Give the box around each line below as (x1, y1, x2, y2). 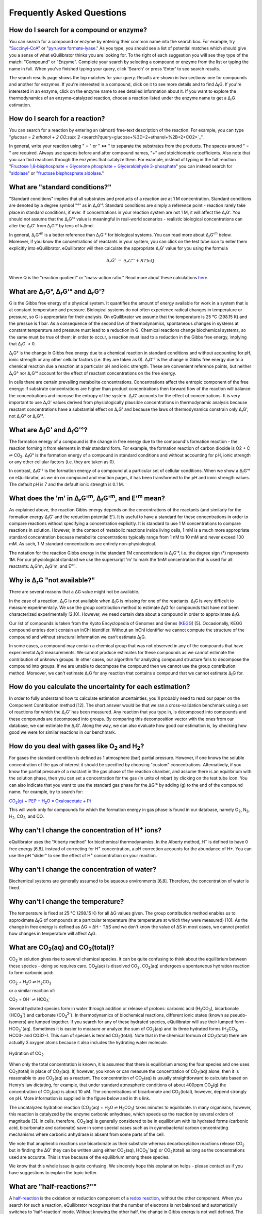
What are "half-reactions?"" (9, 1182, 97, 1191)
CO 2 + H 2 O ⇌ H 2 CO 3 (9, 978, 51, 986)
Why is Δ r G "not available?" (9, 576, 95, 586)
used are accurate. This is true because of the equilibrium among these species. (9, 1154, 170, 1160)
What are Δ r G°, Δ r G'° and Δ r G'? (9, 287, 105, 297)
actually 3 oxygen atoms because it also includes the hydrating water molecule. (9, 1039, 168, 1045)
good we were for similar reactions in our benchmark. (9, 729, 116, 735)
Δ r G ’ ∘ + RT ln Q (123, 257, 155, 265)
